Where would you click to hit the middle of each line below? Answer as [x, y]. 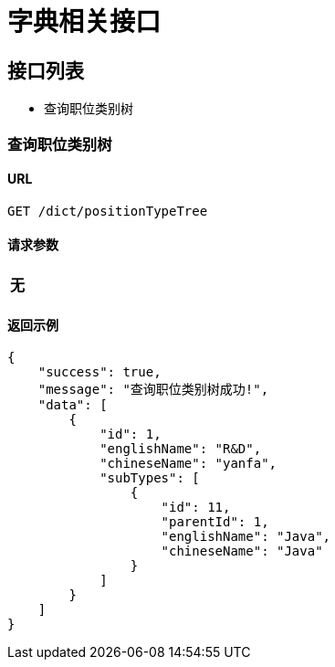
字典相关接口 [84, 22]
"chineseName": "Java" [242, 551]
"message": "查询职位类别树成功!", [153, 390]
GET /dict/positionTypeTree [108, 211]
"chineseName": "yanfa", [188, 464]
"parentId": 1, [215, 522]
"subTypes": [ [150, 478]
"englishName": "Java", [246, 537]
